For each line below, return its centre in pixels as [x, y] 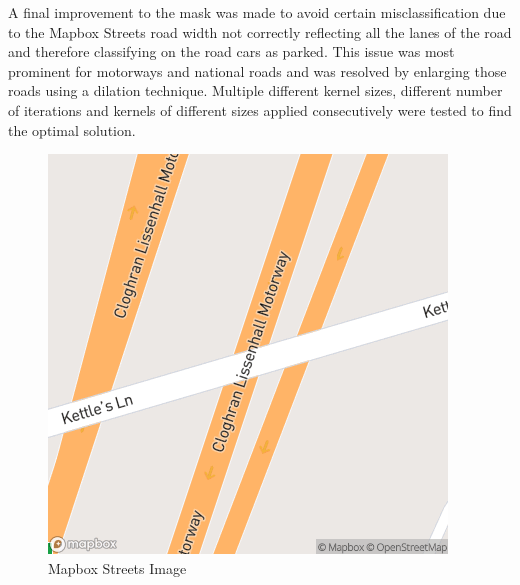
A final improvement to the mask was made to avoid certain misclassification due [257, 12]
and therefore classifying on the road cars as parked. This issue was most [231, 51]
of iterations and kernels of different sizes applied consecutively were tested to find [260, 109]
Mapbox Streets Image [117, 567]
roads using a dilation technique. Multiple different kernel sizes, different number [255, 90]
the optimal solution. [72, 129]
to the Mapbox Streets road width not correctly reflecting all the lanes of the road [260, 31]
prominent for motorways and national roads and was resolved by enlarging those [257, 70]
